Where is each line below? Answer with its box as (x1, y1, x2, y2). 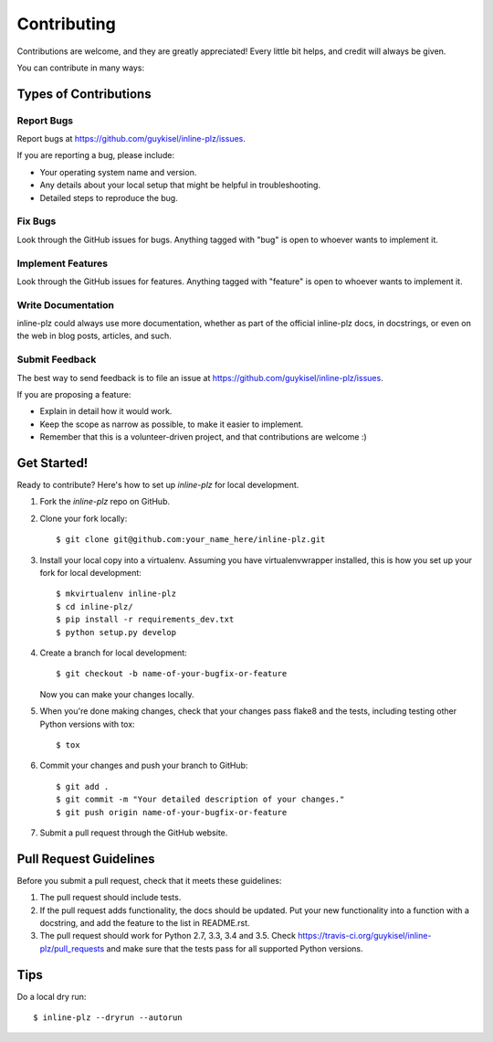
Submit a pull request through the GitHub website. (39, 827, 228, 838)
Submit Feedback (16, 353, 97, 366)
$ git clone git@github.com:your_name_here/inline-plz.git (56, 535, 326, 545)
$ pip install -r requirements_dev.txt (56, 614, 235, 625)
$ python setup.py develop (56, 627, 177, 637)
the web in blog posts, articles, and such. (16, 330, 173, 342)
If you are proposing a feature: (16, 389, 131, 399)
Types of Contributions (16, 86, 152, 101)
